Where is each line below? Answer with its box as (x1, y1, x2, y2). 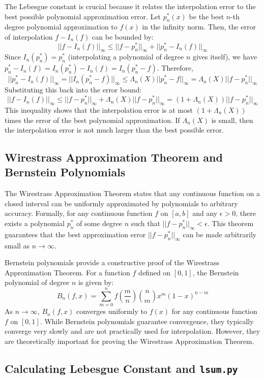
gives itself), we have (192, 51, 257, 62)
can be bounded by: (92, 31, 154, 42)
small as (5, 240, 30, 250)
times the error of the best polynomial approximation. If (5, 114, 180, 125)
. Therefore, (157, 62, 193, 73)
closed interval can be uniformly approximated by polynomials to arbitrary (5, 198, 238, 208)
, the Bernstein (192, 267, 239, 277)
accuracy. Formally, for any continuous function (5, 208, 153, 218)
